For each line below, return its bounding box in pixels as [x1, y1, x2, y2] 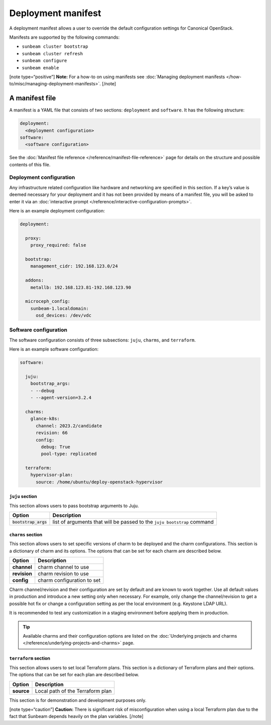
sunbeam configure [22, 58, 67, 64]
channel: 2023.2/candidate [36, 423, 102, 429]
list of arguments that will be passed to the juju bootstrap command [52, 519, 214, 526]
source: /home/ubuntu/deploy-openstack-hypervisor [36, 479, 163, 485]
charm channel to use [38, 564, 89, 570]
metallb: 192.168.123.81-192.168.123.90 [30, 284, 131, 290]
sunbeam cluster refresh [22, 51, 83, 56]
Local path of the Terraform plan [35, 687, 112, 694]
